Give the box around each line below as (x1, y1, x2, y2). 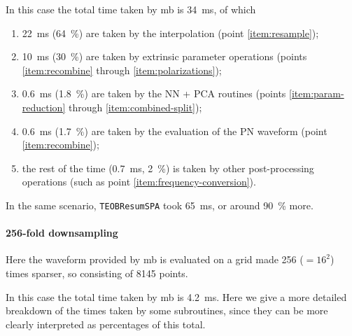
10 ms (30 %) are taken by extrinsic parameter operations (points (22, 49, 307, 64)
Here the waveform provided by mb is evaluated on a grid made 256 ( (6, 252, 304, 267)
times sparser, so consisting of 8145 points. (6, 265, 188, 280)
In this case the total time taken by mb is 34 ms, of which (6, 2, 256, 16)
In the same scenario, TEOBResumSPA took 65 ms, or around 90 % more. (6, 197, 314, 212)
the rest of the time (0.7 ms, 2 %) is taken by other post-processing (22, 160, 314, 175)
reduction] (22, 99, 66, 114)
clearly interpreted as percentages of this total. (6, 316, 206, 331)
